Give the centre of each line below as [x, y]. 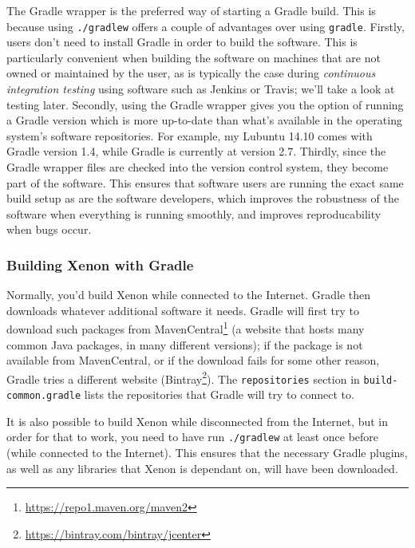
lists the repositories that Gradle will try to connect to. [219, 394]
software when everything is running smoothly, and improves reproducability [194, 213]
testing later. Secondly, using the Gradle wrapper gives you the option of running [205, 104]
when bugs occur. [49, 229]
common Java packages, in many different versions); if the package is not [185, 344]
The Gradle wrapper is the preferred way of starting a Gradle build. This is [191, 10]
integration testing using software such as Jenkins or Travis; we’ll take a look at [201, 89]
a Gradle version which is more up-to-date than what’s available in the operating [204, 120]
